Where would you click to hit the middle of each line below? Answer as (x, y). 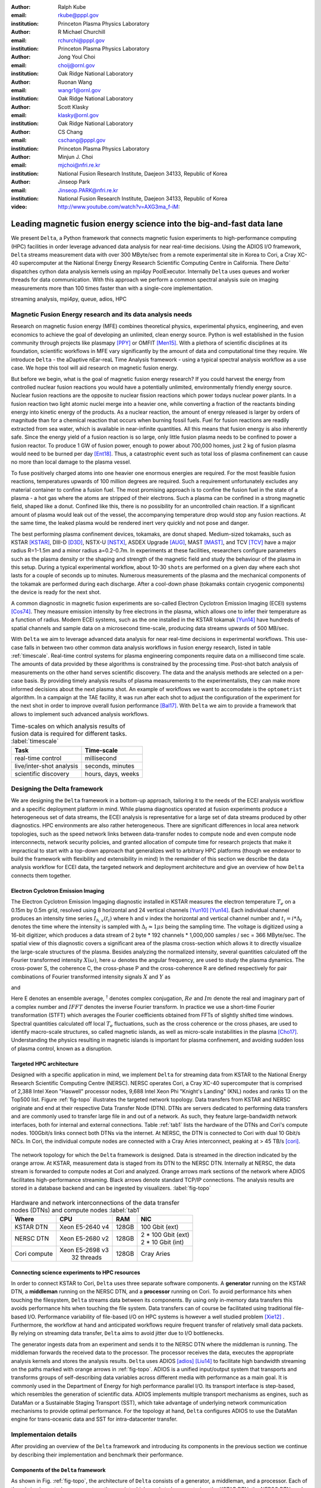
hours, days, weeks (112, 774)
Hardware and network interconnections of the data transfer (95, 1202)
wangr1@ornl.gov (79, 90)
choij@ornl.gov (76, 65)
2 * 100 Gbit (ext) (165, 1235)
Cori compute (34, 1254)
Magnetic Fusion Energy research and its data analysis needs (102, 314)
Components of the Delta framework (59, 1470)
